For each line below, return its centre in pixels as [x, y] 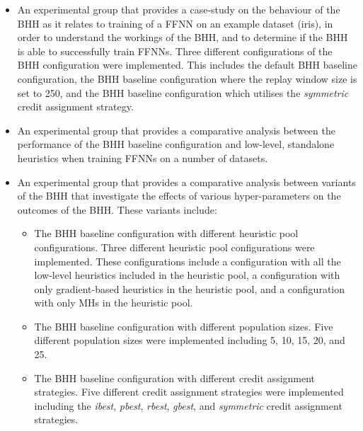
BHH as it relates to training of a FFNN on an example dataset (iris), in [175, 23]
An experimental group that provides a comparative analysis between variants [186, 182]
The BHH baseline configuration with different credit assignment [175, 378]
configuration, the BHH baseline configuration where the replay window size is [187, 78]
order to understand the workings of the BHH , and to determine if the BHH [183, 37]
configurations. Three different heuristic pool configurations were [174, 247]
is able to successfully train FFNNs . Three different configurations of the [175, 51]
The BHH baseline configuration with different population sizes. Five [184, 326]
